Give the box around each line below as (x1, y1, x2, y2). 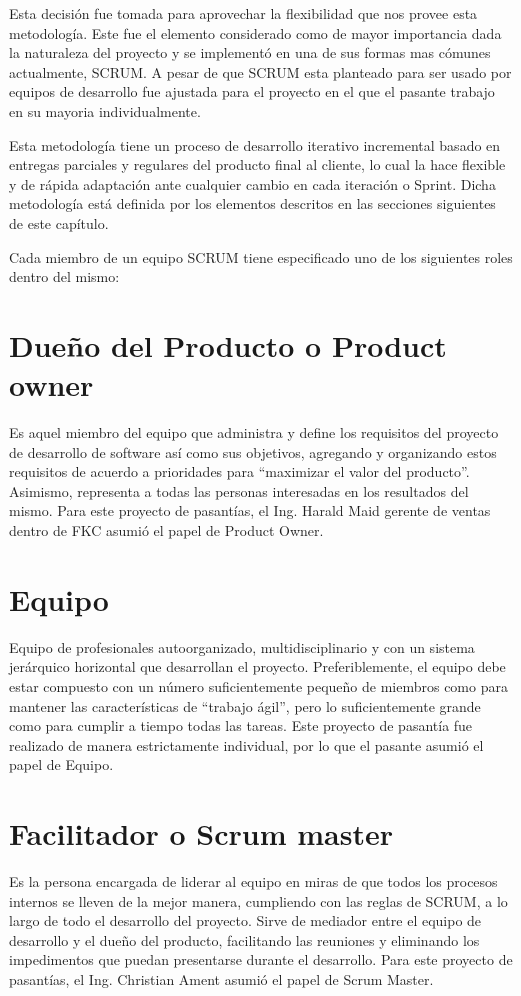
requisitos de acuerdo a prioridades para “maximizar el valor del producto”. (9, 461, 470, 482)
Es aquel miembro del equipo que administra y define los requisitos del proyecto (9, 422, 499, 443)
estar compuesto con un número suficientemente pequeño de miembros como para (9, 675, 508, 696)
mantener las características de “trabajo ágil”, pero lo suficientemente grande (9, 695, 481, 716)
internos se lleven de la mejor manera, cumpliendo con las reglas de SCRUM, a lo (9, 890, 508, 911)
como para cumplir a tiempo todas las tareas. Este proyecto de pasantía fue (9, 715, 473, 736)
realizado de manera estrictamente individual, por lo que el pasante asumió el (9, 734, 484, 755)
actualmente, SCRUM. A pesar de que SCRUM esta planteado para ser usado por (9, 61, 512, 82)
